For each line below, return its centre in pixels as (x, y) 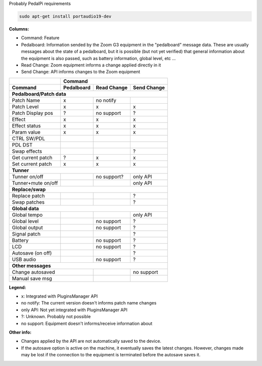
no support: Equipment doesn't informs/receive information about (87, 323)
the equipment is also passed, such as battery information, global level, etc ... (98, 58)
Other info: (20, 333)
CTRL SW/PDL (29, 138)
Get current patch (32, 158)
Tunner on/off (28, 176)
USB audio (24, 259)
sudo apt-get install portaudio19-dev (65, 16)
